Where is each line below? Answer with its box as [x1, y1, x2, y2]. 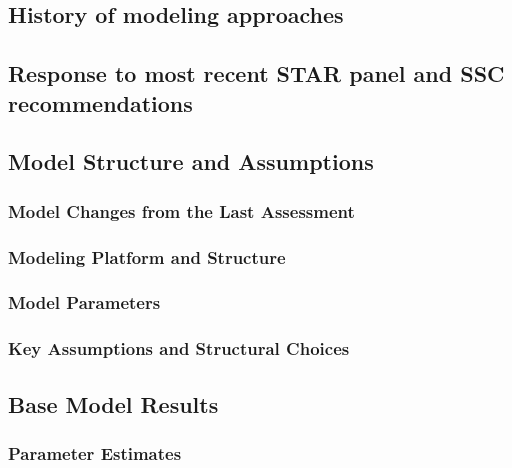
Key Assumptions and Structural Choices [8, 336, 350, 361]
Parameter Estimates [8, 440, 182, 465]
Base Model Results [8, 388, 219, 419]
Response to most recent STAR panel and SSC [8, 58, 505, 89]
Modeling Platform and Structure [8, 244, 286, 269]
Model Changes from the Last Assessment [8, 198, 355, 223]
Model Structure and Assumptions [8, 146, 374, 177]
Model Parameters [8, 290, 161, 315]
